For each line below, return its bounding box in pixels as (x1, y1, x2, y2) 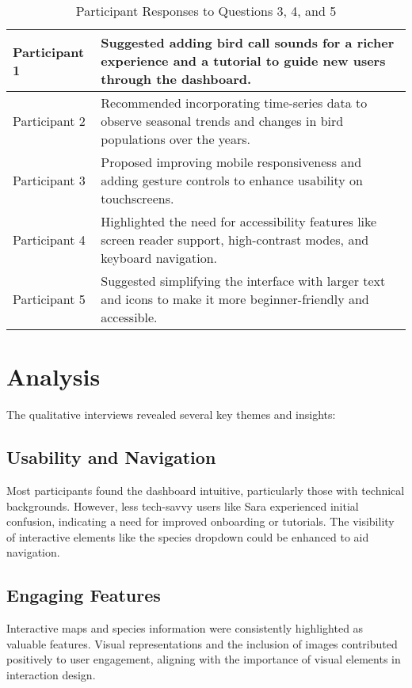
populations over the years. (101, 130, 250, 148)
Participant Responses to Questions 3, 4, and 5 (75, 2, 337, 20)
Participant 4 (13, 230, 86, 249)
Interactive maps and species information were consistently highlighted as (6, 620, 364, 637)
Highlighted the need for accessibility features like (101, 212, 377, 230)
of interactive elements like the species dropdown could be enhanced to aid (6, 528, 369, 545)
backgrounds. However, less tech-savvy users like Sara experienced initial (6, 497, 359, 514)
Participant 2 (13, 112, 86, 130)
